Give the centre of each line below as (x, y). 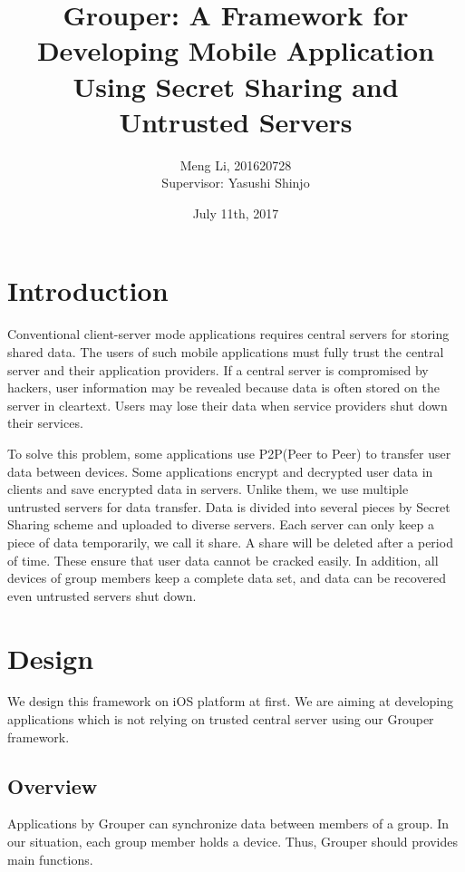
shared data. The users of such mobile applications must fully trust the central (226, 352)
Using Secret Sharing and (236, 86)
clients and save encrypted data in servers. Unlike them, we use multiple (208, 489)
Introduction (88, 291)
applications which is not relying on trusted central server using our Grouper (221, 719)
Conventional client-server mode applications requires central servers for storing (228, 334)
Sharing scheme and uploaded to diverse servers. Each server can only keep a (221, 524)
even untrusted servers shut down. (102, 595)
